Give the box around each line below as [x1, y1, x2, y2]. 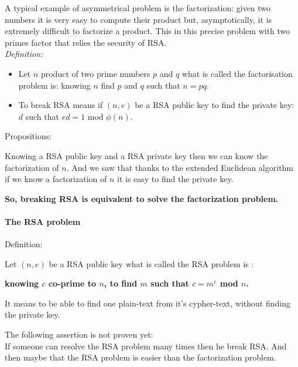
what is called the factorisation [181, 67, 293, 79]
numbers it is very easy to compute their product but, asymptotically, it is [5, 13, 272, 25]
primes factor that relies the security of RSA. [5, 36, 167, 48]
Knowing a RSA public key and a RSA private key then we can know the [5, 149, 268, 161]
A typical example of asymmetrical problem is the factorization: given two [5, 2, 271, 14]
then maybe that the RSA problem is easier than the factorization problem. [5, 351, 276, 363]
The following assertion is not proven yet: [5, 328, 153, 341]
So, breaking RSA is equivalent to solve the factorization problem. [5, 192, 279, 204]
